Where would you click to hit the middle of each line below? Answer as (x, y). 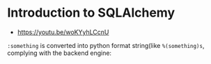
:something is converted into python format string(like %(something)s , (106, 45)
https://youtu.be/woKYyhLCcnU (63, 32)
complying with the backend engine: (60, 53)
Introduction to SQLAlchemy (91, 13)
